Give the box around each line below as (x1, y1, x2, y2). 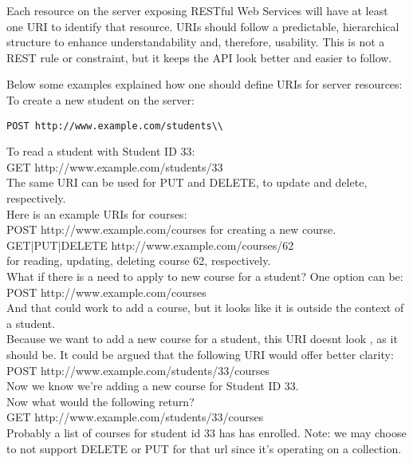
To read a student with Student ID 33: (6, 143, 195, 160)
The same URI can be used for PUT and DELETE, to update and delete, (6, 174, 368, 191)
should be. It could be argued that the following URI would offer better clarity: (6, 346, 394, 362)
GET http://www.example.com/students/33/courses (6, 409, 264, 425)
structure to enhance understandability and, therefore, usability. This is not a (6, 34, 385, 50)
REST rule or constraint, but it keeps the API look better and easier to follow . (6, 49, 392, 65)
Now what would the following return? (6, 393, 195, 409)
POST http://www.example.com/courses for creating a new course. (6, 221, 336, 238)
